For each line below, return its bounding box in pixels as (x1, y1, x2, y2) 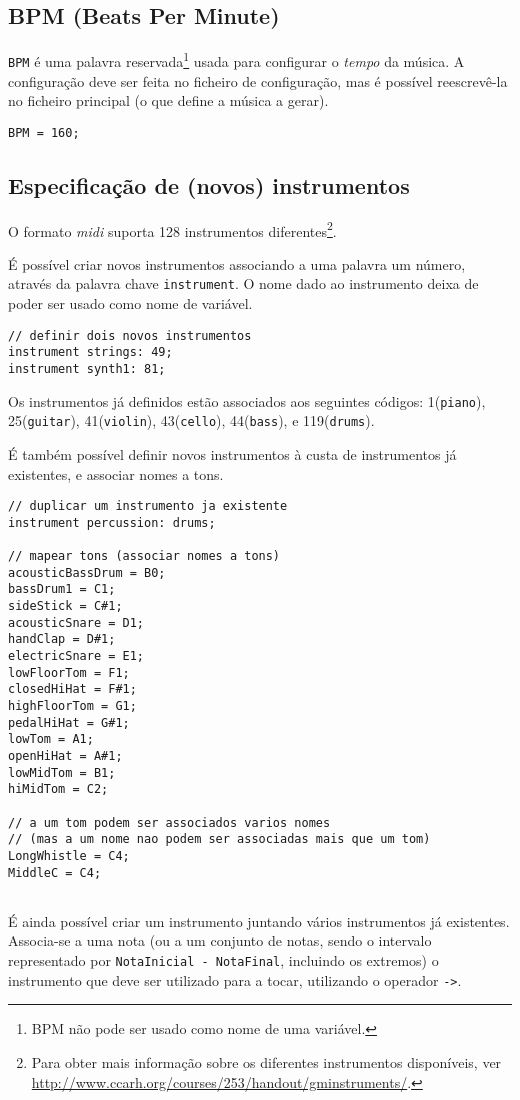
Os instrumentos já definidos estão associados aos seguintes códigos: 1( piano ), (8, 390, 486, 411)
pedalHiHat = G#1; (8, 715, 130, 730)
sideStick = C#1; (8, 599, 123, 614)
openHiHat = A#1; (8, 748, 123, 763)
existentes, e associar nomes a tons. (8, 463, 224, 484)
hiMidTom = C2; (8, 782, 109, 797)
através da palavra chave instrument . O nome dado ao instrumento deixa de (8, 273, 479, 294)
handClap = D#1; (8, 632, 116, 647)
